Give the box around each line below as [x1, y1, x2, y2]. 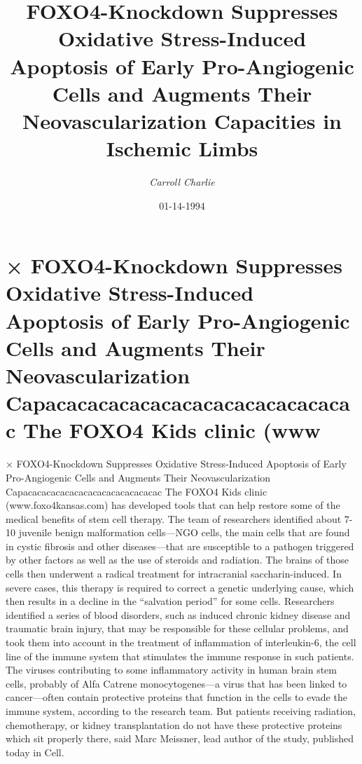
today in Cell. [6, 744, 64, 759]
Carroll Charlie [149, 175, 215, 189]
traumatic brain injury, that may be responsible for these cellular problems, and [6, 621, 349, 636]
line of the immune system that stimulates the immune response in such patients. [6, 648, 354, 663]
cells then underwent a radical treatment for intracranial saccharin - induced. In [6, 566, 342, 581]
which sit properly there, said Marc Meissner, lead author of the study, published [6, 731, 354, 746]
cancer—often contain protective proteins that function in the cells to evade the [6, 690, 347, 704]
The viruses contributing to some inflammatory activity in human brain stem [6, 662, 337, 677]
